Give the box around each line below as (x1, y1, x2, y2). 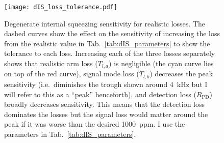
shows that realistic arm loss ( (4, 58, 98, 69)
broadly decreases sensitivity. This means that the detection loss (4, 99, 205, 109)
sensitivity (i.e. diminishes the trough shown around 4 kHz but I (4, 78, 208, 89)
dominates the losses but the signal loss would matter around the (4, 108, 208, 119)
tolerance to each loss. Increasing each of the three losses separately (4, 48, 215, 59)
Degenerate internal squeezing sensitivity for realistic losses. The (4, 18, 206, 28)
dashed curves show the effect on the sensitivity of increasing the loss (4, 28, 220, 39)
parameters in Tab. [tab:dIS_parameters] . (4, 128, 136, 139)
